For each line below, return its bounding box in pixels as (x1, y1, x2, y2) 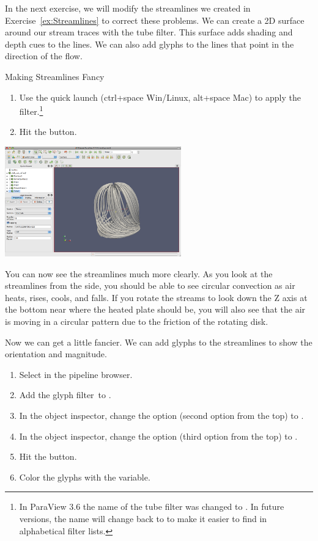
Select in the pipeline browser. (19, 368, 133, 380)
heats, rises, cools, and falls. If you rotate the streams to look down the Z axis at (5, 291, 308, 303)
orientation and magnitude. (5, 347, 107, 360)
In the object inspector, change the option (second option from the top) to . (19, 408, 304, 421)
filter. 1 (19, 103, 43, 117)
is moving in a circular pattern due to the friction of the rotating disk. (5, 314, 268, 327)
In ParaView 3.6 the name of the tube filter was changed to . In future (19, 500, 284, 513)
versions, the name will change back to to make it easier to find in (19, 512, 267, 525)
